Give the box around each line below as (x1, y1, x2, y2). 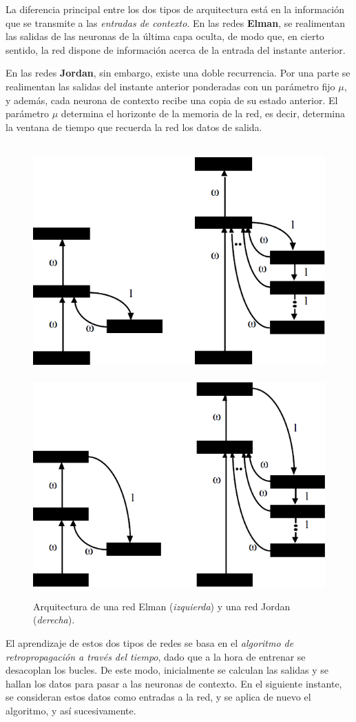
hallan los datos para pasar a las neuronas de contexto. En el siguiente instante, (6, 676, 342, 690)
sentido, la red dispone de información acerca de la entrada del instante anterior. (6, 42, 346, 57)
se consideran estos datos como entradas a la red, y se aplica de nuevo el (6, 690, 311, 704)
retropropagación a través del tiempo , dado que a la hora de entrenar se (6, 649, 306, 663)
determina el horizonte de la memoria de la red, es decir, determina (61, 106, 345, 121)
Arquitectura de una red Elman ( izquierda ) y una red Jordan (33, 599, 291, 613)
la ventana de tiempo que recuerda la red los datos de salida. (6, 119, 262, 134)
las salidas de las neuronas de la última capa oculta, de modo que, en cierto (6, 29, 324, 43)
